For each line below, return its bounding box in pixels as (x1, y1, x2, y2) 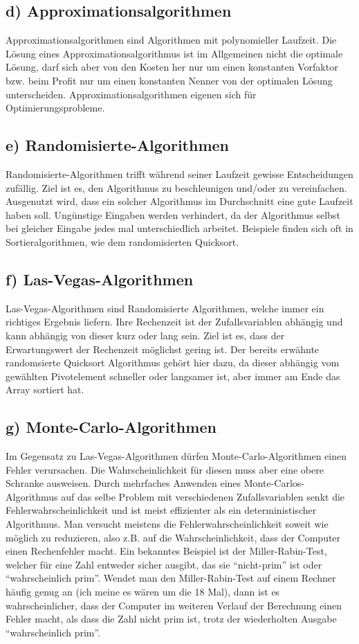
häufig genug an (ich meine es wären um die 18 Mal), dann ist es (6, 584, 280, 599)
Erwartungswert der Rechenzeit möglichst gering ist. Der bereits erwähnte (6, 341, 320, 356)
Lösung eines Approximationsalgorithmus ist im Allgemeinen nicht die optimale (6, 46, 343, 60)
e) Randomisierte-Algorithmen (6, 134, 229, 156)
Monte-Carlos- (243, 476, 304, 490)
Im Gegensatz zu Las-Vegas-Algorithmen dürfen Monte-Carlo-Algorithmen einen (6, 449, 347, 463)
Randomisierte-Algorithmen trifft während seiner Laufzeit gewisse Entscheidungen (6, 166, 353, 181)
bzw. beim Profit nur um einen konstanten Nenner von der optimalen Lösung (6, 73, 333, 87)
